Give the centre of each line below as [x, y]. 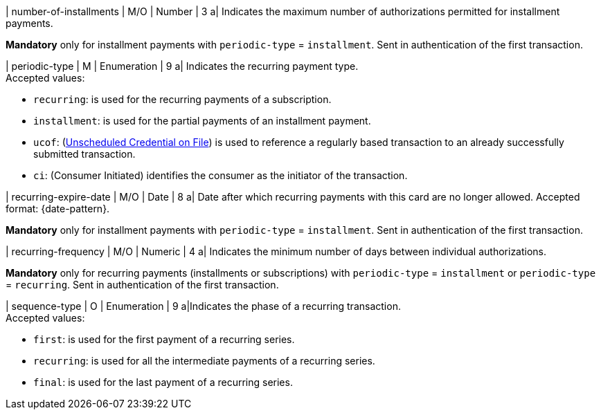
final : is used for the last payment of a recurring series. [163, 382]
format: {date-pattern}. [58, 209]
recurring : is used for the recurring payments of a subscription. [182, 99]
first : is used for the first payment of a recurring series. [164, 339]
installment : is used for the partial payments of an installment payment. [202, 121]
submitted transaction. [84, 154]
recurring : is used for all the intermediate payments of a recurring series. [204, 361]
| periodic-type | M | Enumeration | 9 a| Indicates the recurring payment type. [182, 66]
